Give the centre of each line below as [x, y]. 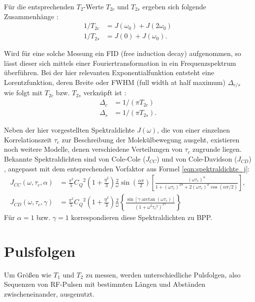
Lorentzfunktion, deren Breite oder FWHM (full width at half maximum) [115, 82]
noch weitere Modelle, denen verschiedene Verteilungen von [93, 149]
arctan [148, 199]
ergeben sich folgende [174, 6]
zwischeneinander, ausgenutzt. [49, 294]
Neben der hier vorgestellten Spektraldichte [69, 130]
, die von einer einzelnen [193, 130]
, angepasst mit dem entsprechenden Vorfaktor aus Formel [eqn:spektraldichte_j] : [127, 168]
